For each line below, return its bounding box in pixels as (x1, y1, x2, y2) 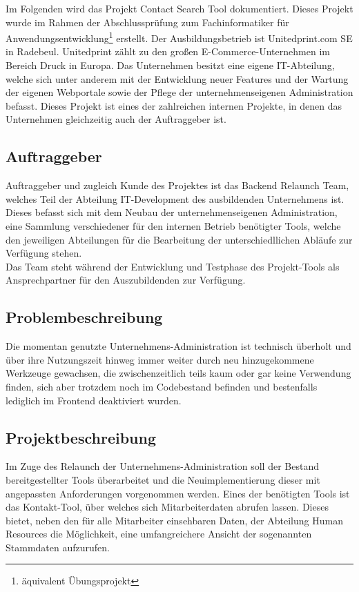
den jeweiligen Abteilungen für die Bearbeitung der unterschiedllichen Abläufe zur (6, 232, 353, 246)
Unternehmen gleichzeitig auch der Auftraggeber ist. (6, 112, 226, 126)
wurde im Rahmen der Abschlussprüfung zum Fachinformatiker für (6, 14, 289, 29)
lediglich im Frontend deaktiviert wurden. (6, 393, 182, 407)
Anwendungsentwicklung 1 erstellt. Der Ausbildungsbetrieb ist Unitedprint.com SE (6, 29, 353, 45)
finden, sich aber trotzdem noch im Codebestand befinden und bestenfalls (6, 379, 318, 393)
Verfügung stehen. (6, 246, 82, 260)
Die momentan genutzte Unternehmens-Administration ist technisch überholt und (6, 339, 351, 353)
